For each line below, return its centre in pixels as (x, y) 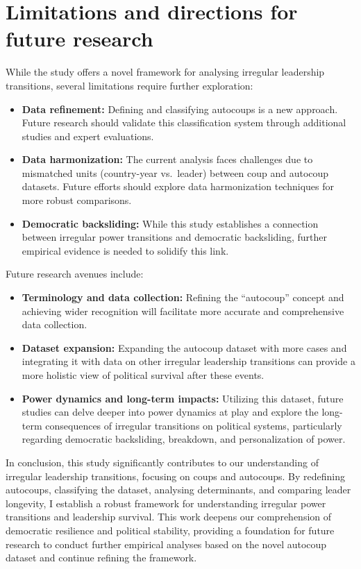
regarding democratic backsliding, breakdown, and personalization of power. (184, 439)
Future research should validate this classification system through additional (184, 122)
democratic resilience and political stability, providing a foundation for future (170, 530)
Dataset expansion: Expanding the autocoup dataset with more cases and (184, 347)
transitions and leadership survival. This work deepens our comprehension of (169, 517)
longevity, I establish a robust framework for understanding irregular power (166, 503)
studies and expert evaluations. (88, 136)
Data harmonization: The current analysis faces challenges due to (167, 159)
